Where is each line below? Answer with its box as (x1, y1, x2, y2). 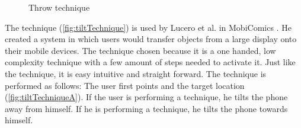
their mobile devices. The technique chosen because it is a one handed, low (5, 44, 276, 56)
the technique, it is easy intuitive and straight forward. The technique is (5, 67, 267, 79)
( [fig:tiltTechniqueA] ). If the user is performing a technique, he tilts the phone (5, 91, 288, 103)
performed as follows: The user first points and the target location (5, 79, 245, 91)
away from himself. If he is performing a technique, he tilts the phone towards (5, 102, 288, 114)
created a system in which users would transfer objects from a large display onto (5, 33, 297, 45)
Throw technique (28, 1, 90, 13)
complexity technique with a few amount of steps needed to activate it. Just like (5, 56, 296, 68)
